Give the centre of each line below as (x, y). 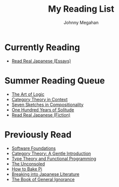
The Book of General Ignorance (43, 179)
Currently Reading (42, 47)
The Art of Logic (28, 94)
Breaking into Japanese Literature (45, 174)
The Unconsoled (28, 164)
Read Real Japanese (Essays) (41, 61)
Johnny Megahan (81, 22)
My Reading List (81, 9)
